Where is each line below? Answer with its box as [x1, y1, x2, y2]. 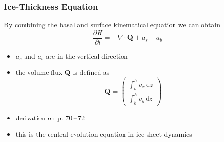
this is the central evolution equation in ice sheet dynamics [15, 129, 192, 139]
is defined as [73, 67, 110, 77]
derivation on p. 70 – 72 [15, 112, 85, 122]
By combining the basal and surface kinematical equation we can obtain [4, 20, 220, 30]
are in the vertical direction [46, 50, 128, 61]
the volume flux [15, 67, 63, 77]
